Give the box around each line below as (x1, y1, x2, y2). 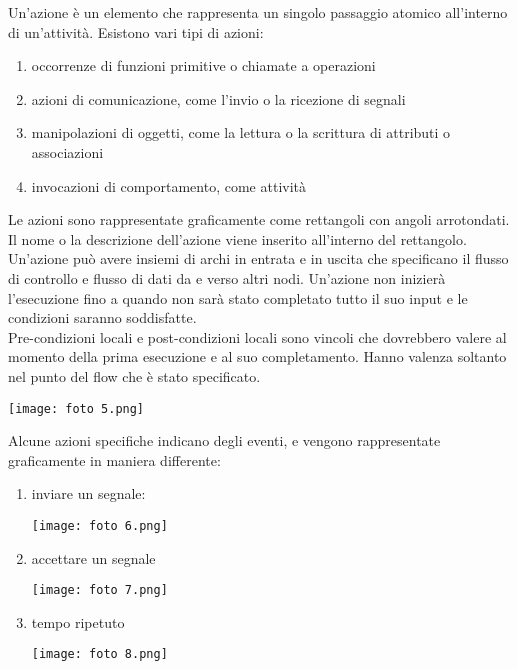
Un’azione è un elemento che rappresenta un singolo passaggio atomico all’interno (8, 2, 508, 22)
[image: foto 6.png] (31, 518, 168, 533)
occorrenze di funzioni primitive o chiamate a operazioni (31, 55, 376, 76)
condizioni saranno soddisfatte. (8, 307, 197, 328)
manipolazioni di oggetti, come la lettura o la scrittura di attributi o (31, 122, 451, 143)
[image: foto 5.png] (8, 401, 145, 416)
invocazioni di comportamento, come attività (31, 175, 306, 196)
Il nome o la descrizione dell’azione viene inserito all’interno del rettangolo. (8, 228, 467, 249)
